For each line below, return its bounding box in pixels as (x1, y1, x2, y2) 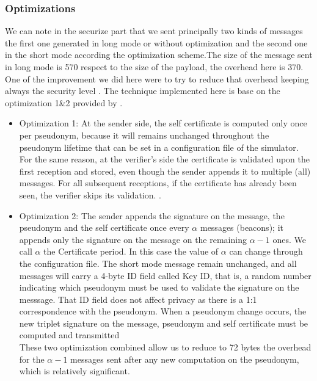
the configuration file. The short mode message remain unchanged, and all (19, 256, 297, 269)
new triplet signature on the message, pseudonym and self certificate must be (19, 316, 308, 329)
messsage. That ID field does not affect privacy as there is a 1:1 (19, 292, 257, 305)
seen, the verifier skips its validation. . (19, 188, 161, 201)
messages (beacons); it (200, 221, 283, 234)
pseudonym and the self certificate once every (19, 221, 189, 234)
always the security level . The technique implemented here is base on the (5, 84, 280, 97)
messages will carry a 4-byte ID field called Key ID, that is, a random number (19, 269, 312, 281)
